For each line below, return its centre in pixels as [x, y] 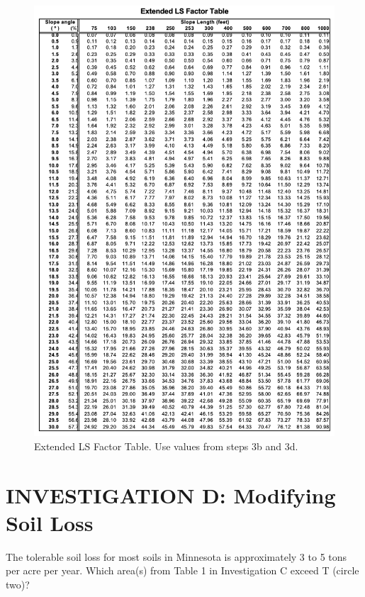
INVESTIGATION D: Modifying [171, 495]
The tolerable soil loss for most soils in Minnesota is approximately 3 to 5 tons [176, 556]
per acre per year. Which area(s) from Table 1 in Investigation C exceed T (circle [182, 570]
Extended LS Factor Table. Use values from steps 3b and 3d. [166, 446]
